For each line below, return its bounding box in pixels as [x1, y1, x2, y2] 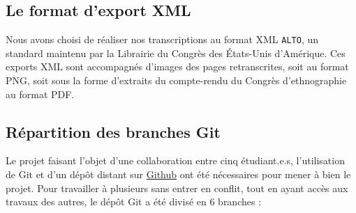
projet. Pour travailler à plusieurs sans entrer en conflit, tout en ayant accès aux [6, 180, 348, 195]
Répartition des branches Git [6, 120, 221, 142]
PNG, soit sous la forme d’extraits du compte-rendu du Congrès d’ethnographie [6, 73, 347, 88]
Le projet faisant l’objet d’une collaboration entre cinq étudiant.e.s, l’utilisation [6, 153, 345, 168]
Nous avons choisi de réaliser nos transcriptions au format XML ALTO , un [6, 32, 319, 47]
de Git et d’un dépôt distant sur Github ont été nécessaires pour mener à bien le [6, 167, 351, 182]
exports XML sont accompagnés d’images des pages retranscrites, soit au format [6, 59, 349, 74]
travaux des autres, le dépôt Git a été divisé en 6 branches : [6, 194, 262, 209]
